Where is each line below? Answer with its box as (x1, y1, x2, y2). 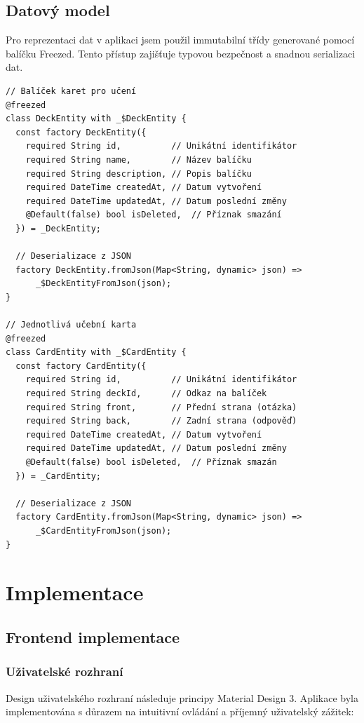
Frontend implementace (6, 626, 180, 647)
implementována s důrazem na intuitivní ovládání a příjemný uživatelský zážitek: (6, 704, 354, 719)
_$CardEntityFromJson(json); (35, 525, 172, 536)
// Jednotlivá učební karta (6, 320, 137, 330)
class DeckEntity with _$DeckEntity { (6, 114, 187, 124)
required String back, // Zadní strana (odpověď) (25, 416, 297, 426)
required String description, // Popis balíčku (25, 168, 252, 179)
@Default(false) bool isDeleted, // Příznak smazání (25, 210, 282, 220)
